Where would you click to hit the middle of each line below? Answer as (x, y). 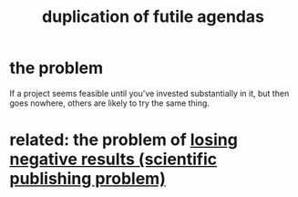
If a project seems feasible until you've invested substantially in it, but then (149, 93)
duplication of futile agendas (153, 17)
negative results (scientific (113, 159)
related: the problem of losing (124, 140)
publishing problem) (87, 179)
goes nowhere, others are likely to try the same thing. (109, 103)
